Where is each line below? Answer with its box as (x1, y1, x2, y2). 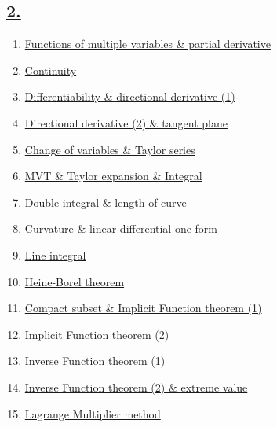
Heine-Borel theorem (24, 273, 125, 289)
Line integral (24, 246, 86, 263)
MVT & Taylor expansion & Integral (24, 167, 202, 184)
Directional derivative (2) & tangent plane (24, 114, 228, 131)
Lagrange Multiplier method (24, 405, 161, 421)
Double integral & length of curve (24, 193, 187, 210)
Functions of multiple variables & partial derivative (24, 35, 271, 52)
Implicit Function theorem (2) (24, 326, 169, 342)
